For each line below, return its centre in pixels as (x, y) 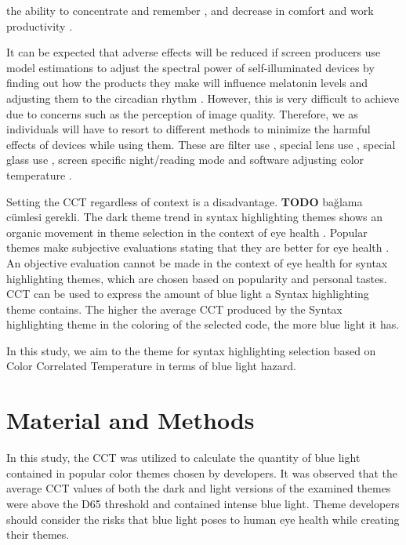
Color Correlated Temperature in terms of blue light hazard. (151, 366)
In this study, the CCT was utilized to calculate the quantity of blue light (183, 458)
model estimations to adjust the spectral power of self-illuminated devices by (190, 67)
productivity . (40, 25)
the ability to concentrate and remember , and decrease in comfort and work (190, 10)
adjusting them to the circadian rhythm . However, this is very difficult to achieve (203, 98)
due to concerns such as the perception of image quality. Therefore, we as (182, 113)
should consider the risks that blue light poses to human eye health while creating (203, 519)
